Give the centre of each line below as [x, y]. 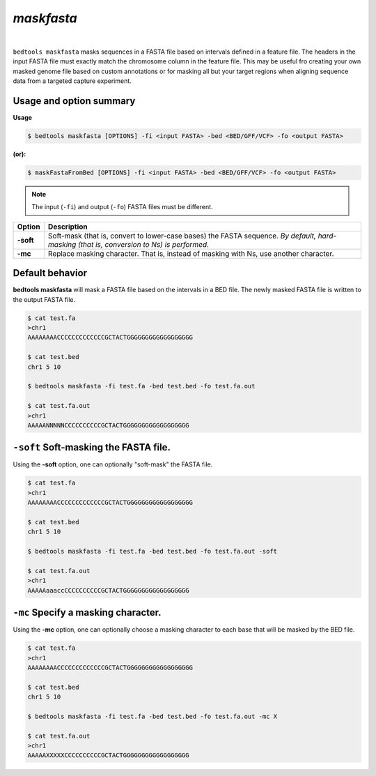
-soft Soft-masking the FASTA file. [92, 447]
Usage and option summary [74, 101]
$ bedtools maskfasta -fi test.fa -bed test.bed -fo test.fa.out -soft [152, 551]
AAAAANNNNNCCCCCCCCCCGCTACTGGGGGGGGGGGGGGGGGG [108, 425]
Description [68, 227]
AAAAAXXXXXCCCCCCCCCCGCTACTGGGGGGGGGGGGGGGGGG [108, 755]
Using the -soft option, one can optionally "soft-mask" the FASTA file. [113, 464]
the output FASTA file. [44, 299]
